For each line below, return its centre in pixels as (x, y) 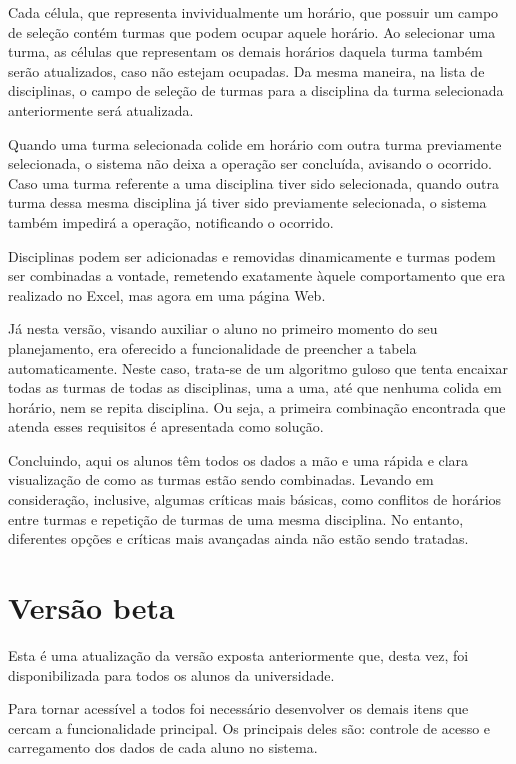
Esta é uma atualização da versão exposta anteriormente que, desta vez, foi (238, 654)
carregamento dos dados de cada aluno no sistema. (163, 747)
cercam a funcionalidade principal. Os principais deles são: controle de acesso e (249, 727)
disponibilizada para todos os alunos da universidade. (171, 674)
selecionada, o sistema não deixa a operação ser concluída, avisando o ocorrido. (250, 163)
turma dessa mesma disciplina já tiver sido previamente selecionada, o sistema (247, 202)
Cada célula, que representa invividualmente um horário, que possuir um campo (253, 12)
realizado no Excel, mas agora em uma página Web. (167, 294)
